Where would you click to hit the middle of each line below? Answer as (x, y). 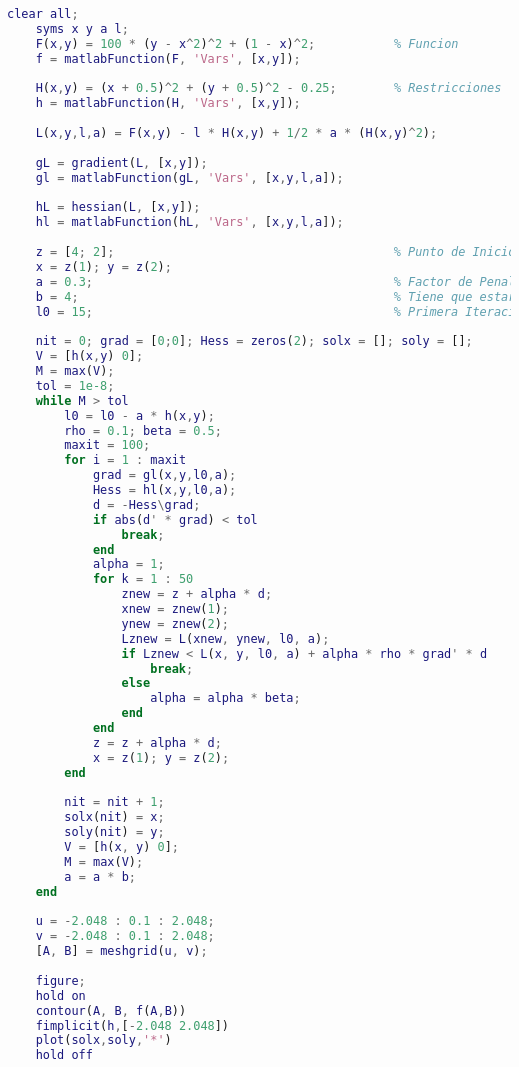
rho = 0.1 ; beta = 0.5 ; (143, 430)
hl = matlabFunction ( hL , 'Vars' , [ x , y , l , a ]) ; (189, 222)
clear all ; (43, 14)
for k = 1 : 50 (143, 579)
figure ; (60, 980)
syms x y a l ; (82, 28)
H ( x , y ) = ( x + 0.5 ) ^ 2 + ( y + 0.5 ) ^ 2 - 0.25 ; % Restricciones (268, 88)
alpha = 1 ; (128, 564)
